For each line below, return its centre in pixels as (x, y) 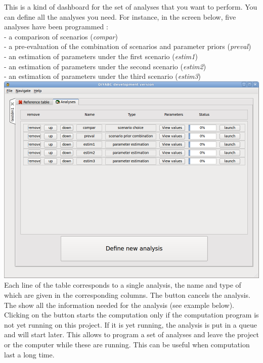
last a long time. (29, 354)
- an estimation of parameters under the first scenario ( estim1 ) (101, 56)
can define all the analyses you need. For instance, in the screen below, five (120, 16)
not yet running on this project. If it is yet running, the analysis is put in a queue (130, 324)
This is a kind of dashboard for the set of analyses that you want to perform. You (131, 7)
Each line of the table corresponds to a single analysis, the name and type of (123, 285)
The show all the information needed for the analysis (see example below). (119, 305)
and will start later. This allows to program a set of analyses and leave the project (131, 334)
